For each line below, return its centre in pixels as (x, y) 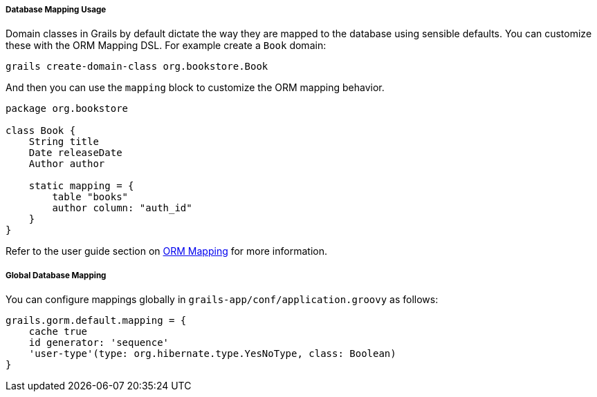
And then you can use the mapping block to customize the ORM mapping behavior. (195, 88)
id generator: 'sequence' (99, 343)
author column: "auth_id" (122, 208)
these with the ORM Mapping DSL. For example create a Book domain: (166, 46)
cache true (58, 332)
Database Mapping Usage (56, 10)
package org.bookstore (67, 109)
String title (64, 142)
